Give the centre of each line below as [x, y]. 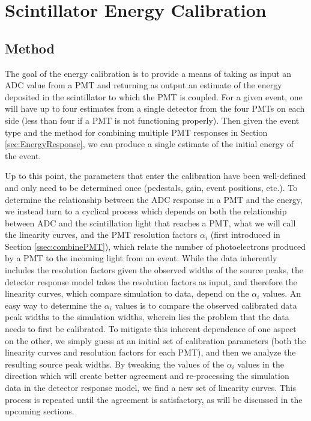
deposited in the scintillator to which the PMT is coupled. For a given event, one [154, 96]
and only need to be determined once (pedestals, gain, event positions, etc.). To [151, 187]
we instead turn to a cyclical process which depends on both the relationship [146, 211]
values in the [261, 364]
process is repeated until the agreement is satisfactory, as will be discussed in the [154, 399]
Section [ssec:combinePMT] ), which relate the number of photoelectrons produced [155, 246]
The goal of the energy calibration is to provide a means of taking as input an [148, 73]
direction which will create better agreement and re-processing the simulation [147, 376]
